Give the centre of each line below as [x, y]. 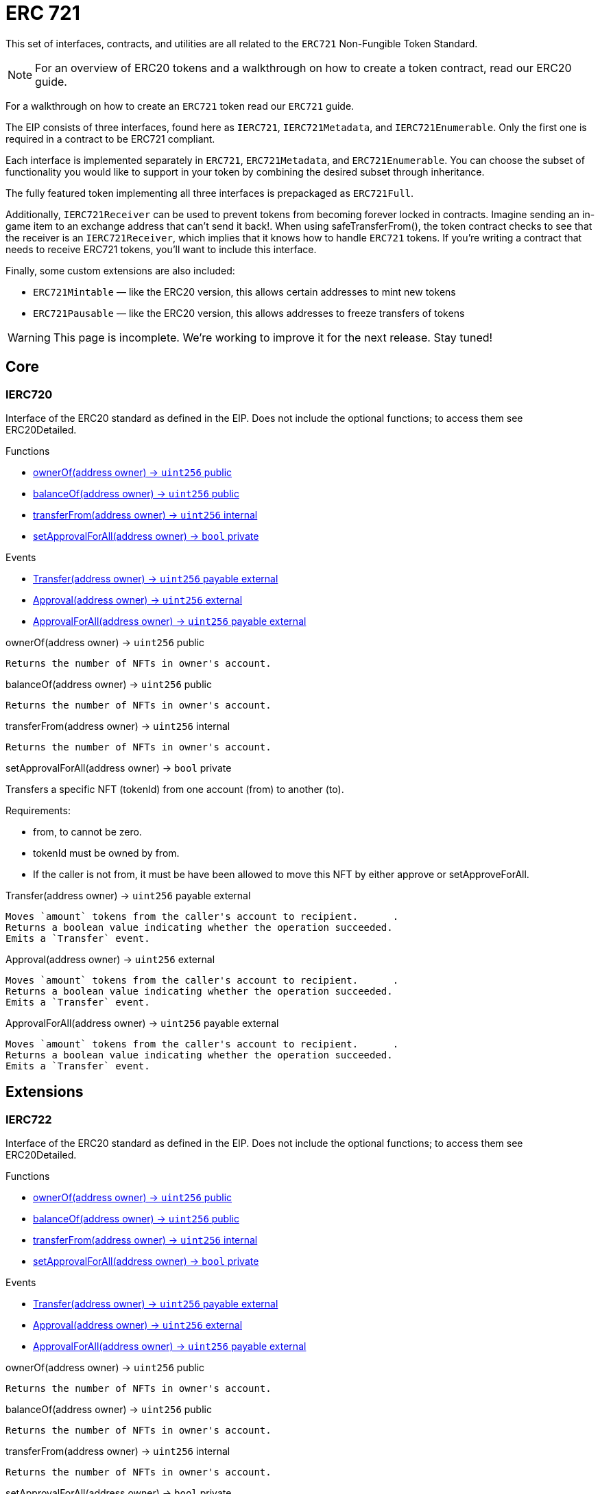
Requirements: [38, 810]
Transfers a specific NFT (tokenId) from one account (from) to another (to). [175, 789]
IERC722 [29, 1119]
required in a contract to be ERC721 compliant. [110, 139]
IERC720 [29, 394]
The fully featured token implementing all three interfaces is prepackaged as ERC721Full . [210, 193]
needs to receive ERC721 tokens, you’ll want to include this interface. [161, 249]
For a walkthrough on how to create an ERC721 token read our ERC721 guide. [180, 106]
